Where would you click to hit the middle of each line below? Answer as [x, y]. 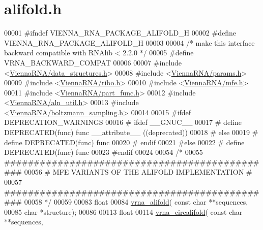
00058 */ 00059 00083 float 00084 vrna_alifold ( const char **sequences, [136, 202]
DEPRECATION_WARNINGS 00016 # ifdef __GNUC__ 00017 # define [123, 122]
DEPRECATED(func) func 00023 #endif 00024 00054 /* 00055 [104, 152]
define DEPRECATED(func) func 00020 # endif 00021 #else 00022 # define [124, 142]
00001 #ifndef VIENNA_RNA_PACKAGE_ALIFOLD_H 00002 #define [120, 33]
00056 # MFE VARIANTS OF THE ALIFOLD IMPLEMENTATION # [138, 172]
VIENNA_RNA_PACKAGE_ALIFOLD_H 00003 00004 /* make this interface [129, 42]
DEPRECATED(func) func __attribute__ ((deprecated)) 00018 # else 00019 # [131, 132]
